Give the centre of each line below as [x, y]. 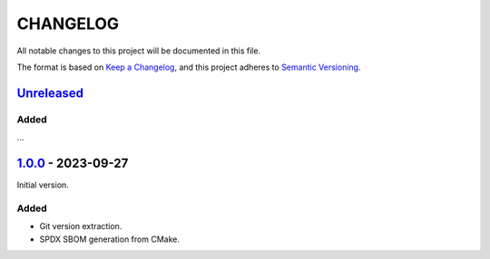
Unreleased [50, 93]
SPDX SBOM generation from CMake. [110, 239]
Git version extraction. [81, 226]
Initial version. [43, 185]
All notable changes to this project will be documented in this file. [139, 51]
